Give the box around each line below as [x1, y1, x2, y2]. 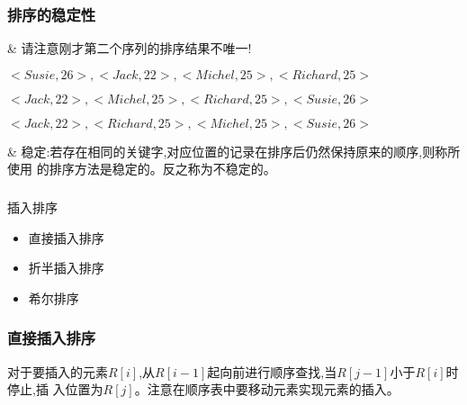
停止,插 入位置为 [7, 380, 103, 399]
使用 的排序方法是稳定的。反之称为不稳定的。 [7, 159, 276, 178]
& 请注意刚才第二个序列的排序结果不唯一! [7, 39, 252, 58]
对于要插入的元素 [7, 362, 108, 381]
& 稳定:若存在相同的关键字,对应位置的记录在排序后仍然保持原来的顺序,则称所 [7, 141, 461, 160]
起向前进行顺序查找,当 [207, 362, 337, 381]
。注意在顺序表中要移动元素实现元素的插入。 [134, 380, 400, 399]
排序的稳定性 [7, 3, 96, 25]
